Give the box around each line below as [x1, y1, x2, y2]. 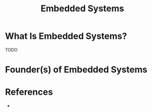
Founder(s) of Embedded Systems [5, 64, 148, 75]
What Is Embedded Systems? [5, 30, 127, 42]
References [5, 86, 53, 98]
